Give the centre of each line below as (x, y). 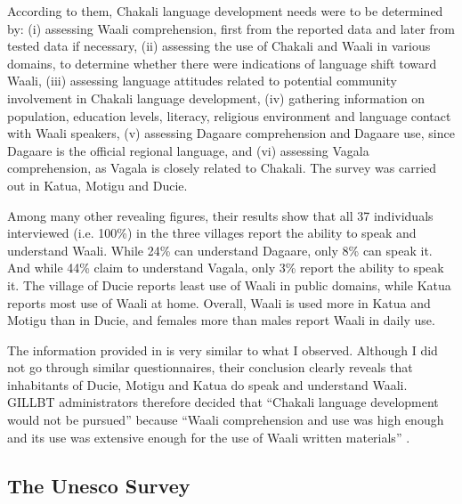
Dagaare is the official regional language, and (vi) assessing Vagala (188, 150)
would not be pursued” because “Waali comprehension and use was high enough (226, 420)
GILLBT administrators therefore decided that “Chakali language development (223, 402)
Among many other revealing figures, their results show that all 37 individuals (220, 215)
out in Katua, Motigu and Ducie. (97, 185)
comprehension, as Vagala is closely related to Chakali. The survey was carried (222, 168)
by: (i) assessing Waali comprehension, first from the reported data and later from (231, 28)
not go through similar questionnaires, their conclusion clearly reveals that (210, 367)
